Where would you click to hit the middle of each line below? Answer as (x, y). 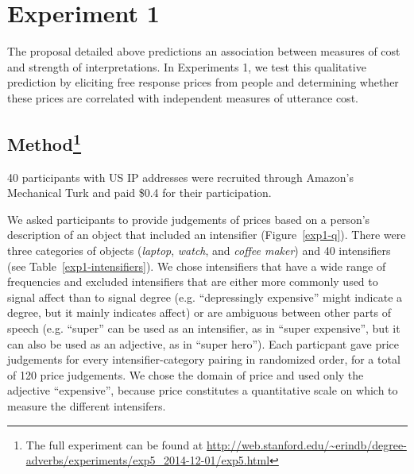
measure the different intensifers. (87, 406)
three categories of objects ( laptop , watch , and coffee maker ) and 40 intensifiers (199, 250)
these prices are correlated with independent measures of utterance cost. (183, 97)
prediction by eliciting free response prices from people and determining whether (203, 82)
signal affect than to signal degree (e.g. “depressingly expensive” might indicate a (205, 297)
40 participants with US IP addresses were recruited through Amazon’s (180, 177)
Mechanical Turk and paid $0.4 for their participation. (139, 193)
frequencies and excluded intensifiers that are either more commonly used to (193, 281)
